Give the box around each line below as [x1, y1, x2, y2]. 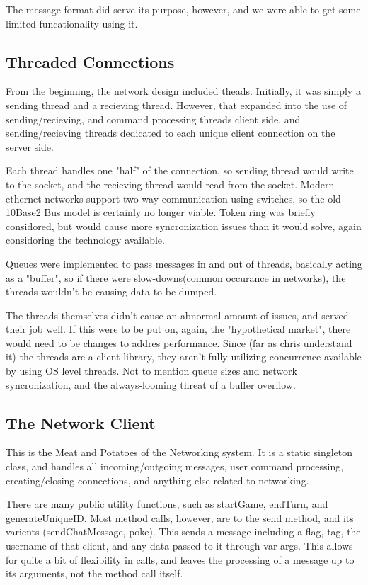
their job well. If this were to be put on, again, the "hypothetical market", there [6, 322, 351, 336]
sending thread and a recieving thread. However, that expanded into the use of [6, 97, 347, 112]
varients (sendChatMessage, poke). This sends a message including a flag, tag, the [6, 524, 361, 539]
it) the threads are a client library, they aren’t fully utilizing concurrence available [6, 349, 362, 364]
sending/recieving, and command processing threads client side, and [6, 111, 301, 126]
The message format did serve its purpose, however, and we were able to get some [6, 2, 361, 16]
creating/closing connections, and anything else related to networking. [6, 472, 309, 487]
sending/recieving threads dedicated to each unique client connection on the [6, 125, 335, 140]
